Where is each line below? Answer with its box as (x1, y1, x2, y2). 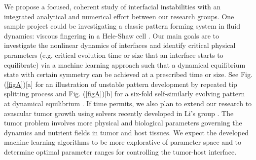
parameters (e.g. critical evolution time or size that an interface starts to (4, 49, 223, 60)
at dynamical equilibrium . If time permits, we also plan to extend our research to (4, 98, 252, 108)
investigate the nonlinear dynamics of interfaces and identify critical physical (4, 40, 236, 50)
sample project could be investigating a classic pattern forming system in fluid (4, 21, 240, 31)
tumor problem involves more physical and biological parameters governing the (4, 118, 242, 128)
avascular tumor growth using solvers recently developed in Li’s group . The (4, 108, 234, 118)
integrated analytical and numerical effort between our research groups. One (4, 11, 234, 21)
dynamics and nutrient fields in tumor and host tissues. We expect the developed (4, 127, 249, 137)
